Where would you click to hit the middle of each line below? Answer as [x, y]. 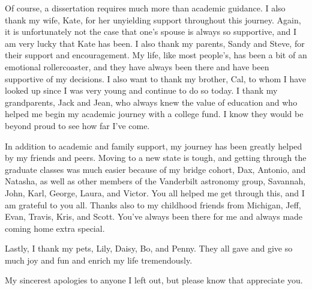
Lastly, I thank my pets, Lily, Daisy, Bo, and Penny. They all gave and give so [149, 248]
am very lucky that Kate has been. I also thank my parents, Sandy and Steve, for [155, 43]
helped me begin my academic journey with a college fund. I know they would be [154, 114]
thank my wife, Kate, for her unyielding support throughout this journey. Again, [153, 20]
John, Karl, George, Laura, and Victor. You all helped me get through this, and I [155, 192]
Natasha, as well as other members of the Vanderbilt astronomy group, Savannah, [155, 181]
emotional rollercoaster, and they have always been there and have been [137, 66]
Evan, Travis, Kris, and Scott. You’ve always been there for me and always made [154, 216]
